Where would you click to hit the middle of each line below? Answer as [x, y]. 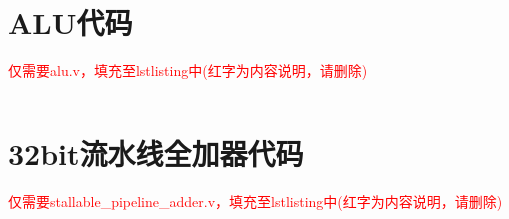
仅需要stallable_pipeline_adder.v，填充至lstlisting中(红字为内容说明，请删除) [255, 200]
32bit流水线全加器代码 [156, 152]
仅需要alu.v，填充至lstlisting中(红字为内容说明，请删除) [188, 70]
